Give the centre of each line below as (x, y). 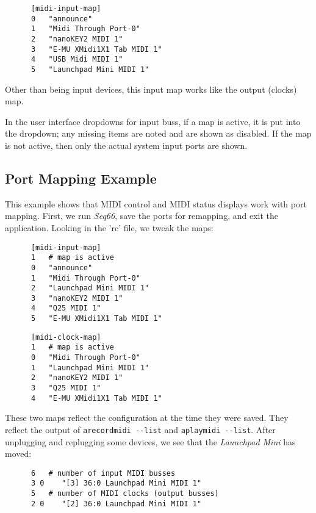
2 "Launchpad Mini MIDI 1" (90, 288)
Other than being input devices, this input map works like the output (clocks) (151, 89)
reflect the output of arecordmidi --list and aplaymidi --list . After (140, 429)
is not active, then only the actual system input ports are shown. (126, 145)
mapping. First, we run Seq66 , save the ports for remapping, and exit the (142, 216)
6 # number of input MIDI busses (103, 473)
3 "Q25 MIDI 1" (66, 388)
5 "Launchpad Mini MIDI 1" (90, 69)
